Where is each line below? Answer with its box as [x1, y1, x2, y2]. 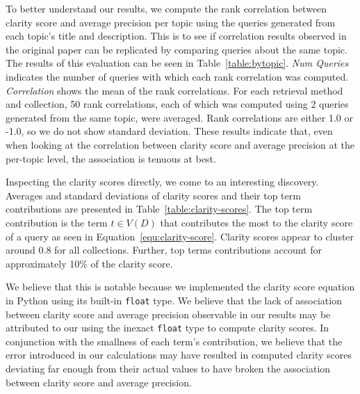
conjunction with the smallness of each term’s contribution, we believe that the [6, 334, 343, 348]
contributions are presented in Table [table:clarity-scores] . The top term [6, 202, 313, 216]
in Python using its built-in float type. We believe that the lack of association [6, 293, 342, 307]
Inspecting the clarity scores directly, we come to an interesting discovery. [6, 174, 319, 189]
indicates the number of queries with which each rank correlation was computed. [6, 69, 349, 83]
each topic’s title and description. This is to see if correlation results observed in [6, 28, 347, 43]
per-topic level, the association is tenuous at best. [6, 151, 216, 165]
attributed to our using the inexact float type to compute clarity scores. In [6, 320, 329, 335]
